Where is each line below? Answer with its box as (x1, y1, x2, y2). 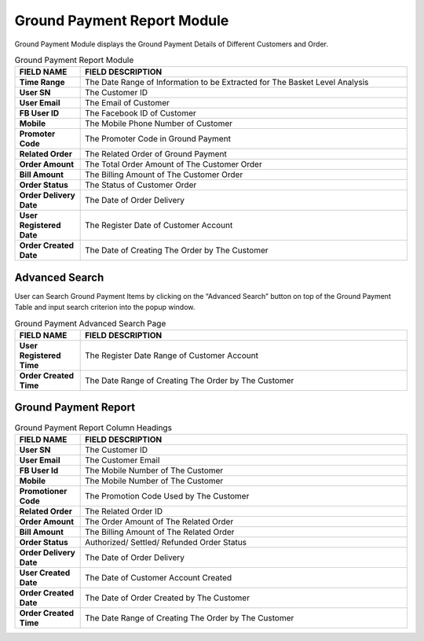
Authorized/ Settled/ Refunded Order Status (85, 536, 247, 547)
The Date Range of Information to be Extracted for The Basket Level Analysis (85, 77, 369, 88)
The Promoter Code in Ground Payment (85, 134, 232, 145)
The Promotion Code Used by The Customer (85, 490, 250, 501)
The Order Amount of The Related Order (85, 516, 234, 527)
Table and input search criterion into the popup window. (14, 303, 196, 312)
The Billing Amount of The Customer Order (85, 169, 243, 180)
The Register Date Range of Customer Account (85, 350, 259, 361)
